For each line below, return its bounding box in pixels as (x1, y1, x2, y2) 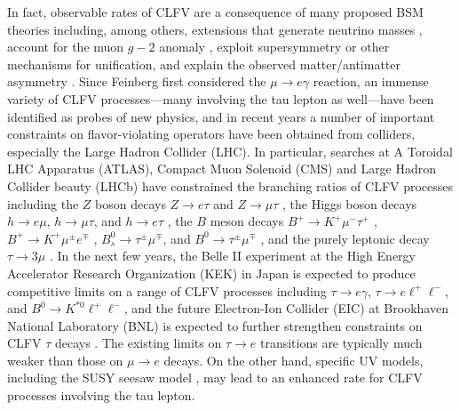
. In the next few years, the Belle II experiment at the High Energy (49, 246, 416, 265)
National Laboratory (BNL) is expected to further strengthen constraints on (7, 316, 423, 334)
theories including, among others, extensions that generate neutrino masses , (7, 20, 423, 38)
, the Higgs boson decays (282, 194, 417, 213)
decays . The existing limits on (54, 334, 222, 352)
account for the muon (7, 37, 124, 56)
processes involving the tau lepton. (7, 386, 195, 405)
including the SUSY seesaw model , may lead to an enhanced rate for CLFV (7, 368, 423, 387)
